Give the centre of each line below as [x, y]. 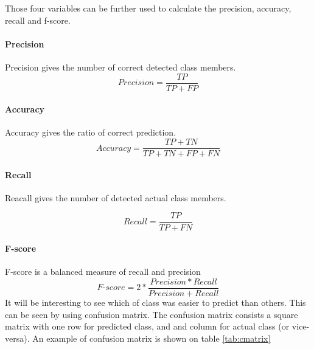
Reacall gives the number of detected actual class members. [116, 197]
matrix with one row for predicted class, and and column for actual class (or [147, 326]
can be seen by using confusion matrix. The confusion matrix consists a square [152, 314]
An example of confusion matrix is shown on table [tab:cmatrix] [152, 338]
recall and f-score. [38, 20]
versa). [17, 338]
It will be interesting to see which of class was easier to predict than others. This [155, 302]
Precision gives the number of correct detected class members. [120, 67]
